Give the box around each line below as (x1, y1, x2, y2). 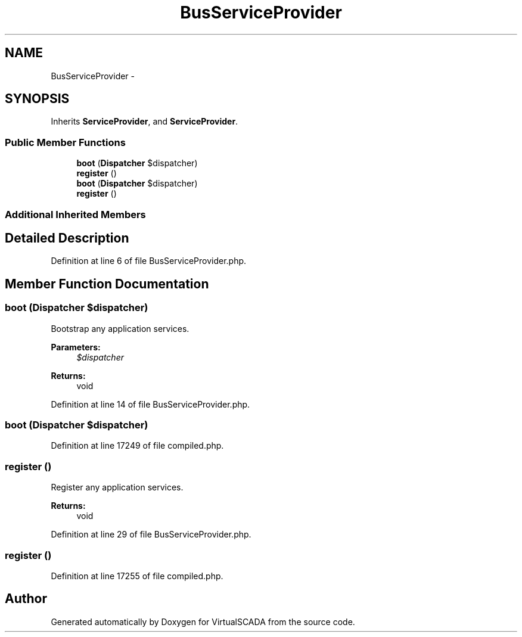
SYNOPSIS (5, 91, 70, 107)
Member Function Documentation (5, 276, 209, 291)
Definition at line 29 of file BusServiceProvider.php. (51, 529, 251, 540)
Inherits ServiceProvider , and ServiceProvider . (51, 116, 238, 127)
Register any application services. (51, 482, 184, 493)
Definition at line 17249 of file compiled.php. (51, 440, 224, 451)
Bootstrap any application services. (51, 323, 189, 334)
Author (5, 591, 47, 607)
